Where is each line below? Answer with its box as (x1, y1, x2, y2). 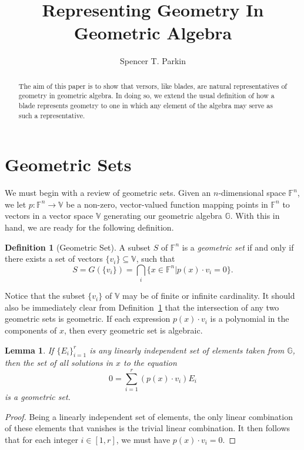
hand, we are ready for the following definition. (5, 221, 174, 234)
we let (5, 198, 26, 210)
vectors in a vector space (5, 209, 93, 222)
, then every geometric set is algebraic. (64, 324, 203, 336)
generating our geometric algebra (103, 209, 222, 222)
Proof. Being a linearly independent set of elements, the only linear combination (5, 410, 293, 422)
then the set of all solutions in (5, 356, 113, 369)
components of (5, 324, 57, 336)
